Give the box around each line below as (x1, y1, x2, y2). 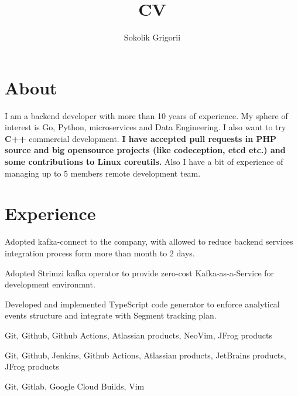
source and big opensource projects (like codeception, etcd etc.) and (5, 144, 286, 156)
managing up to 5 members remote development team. (5, 167, 201, 179)
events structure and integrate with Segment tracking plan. (5, 309, 217, 321)
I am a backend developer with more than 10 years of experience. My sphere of (5, 109, 288, 121)
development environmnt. (5, 278, 95, 290)
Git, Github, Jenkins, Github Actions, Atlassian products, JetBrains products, (5, 348, 286, 361)
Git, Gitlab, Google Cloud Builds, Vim (5, 380, 145, 392)
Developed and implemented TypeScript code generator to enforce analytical (5, 297, 280, 310)
